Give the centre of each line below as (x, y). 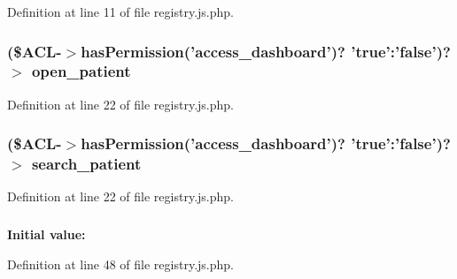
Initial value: (46, 234)
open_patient (81, 71)
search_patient (86, 164)
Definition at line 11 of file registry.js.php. (120, 11)
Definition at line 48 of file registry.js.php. (120, 264)
